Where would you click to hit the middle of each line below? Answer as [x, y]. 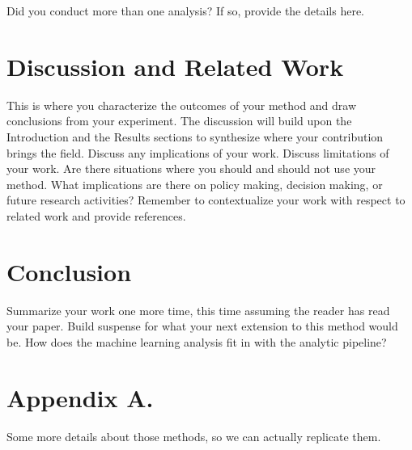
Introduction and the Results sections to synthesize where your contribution [195, 136]
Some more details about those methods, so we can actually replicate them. [194, 436]
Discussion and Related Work [175, 66]
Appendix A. [80, 397]
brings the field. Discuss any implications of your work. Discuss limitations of [198, 152]
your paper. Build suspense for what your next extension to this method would [202, 326]
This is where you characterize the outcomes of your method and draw [182, 105]
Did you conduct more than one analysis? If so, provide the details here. [186, 11]
